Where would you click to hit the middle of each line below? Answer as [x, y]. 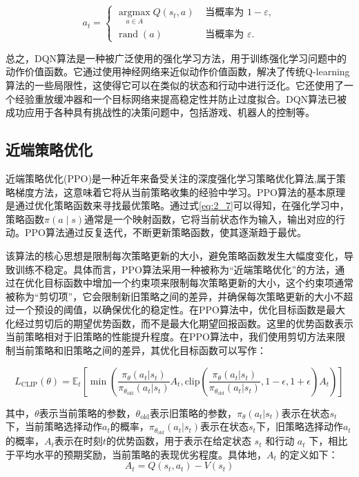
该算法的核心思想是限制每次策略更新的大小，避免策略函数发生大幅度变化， [175, 255]
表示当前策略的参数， [87, 412]
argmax [134, 13]
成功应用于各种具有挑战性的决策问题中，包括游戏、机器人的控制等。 [160, 112]
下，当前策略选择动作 [54, 426]
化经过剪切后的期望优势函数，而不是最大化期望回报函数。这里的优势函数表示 [179, 323]
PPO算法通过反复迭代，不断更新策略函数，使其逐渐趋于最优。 [165, 232]
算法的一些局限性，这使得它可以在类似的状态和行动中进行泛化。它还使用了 [175, 85]
